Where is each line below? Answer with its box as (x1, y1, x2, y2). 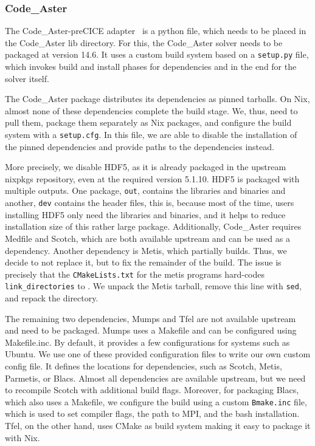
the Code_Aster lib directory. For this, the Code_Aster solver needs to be (5, 36, 283, 49)
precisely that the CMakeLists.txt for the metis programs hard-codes (5, 267, 265, 280)
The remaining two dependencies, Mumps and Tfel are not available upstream (5, 312, 296, 324)
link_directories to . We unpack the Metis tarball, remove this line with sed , (5, 280, 302, 292)
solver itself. (5, 72, 49, 84)
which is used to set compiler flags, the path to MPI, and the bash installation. (5, 407, 300, 420)
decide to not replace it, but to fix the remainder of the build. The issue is (5, 256, 282, 269)
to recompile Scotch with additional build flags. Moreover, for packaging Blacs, (5, 383, 299, 396)
